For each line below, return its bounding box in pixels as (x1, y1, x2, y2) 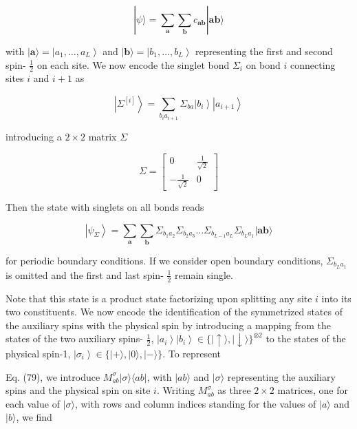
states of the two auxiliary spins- (6, 331, 143, 346)
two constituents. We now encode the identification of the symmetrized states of (6, 304, 343, 319)
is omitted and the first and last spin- (6, 267, 164, 282)
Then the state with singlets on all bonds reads (6, 200, 204, 214)
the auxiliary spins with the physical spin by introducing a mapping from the (6, 317, 331, 332)
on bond (246, 57, 281, 72)
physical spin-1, (6, 346, 71, 360)
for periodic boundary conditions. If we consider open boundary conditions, (6, 253, 323, 267)
